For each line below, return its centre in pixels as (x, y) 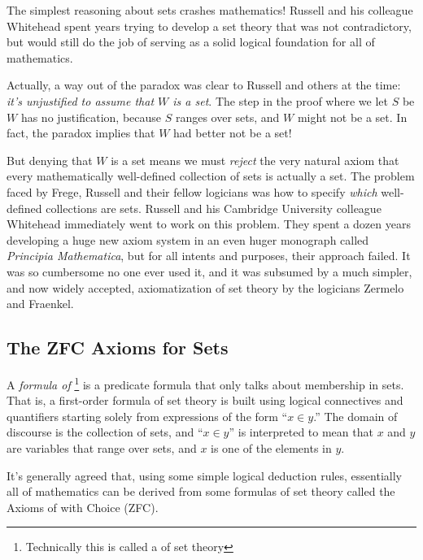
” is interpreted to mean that (301, 432)
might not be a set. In (352, 117)
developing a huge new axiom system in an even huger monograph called (188, 239)
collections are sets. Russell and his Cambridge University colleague (214, 208)
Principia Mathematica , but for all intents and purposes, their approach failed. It (209, 256)
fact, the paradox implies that (81, 133)
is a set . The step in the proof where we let (280, 100)
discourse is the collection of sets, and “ (105, 432)
